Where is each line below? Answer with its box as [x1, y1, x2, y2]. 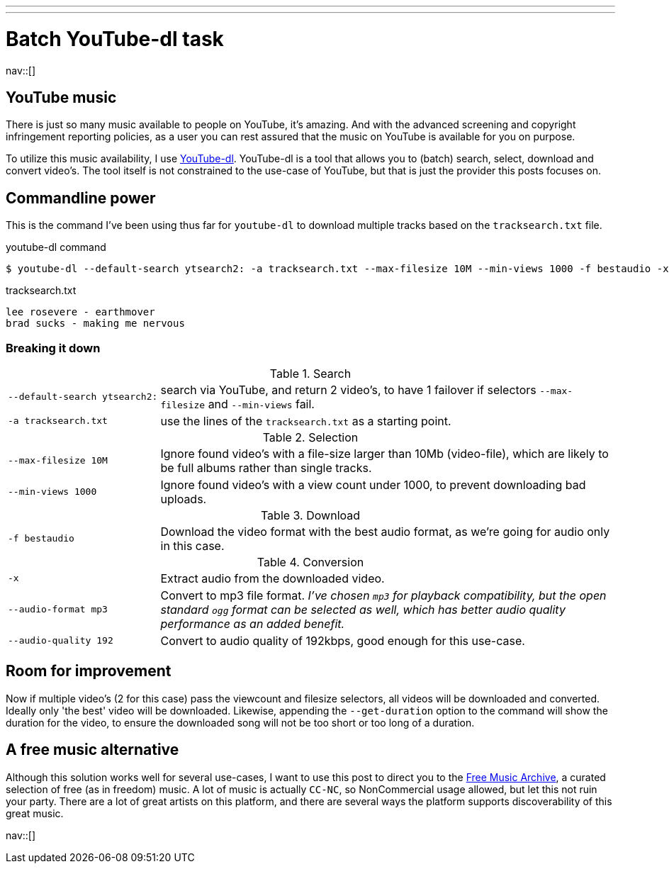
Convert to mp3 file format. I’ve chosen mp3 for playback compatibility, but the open [160, 588, 607, 602]
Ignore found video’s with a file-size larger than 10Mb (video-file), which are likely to [160, 446, 609, 461]
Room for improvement [6, 662, 172, 680]
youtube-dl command [6, 241, 106, 254]
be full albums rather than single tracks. [160, 460, 372, 475]
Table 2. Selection [262, 430, 359, 444]
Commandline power [6, 189, 156, 207]
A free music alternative [6, 741, 179, 759]
